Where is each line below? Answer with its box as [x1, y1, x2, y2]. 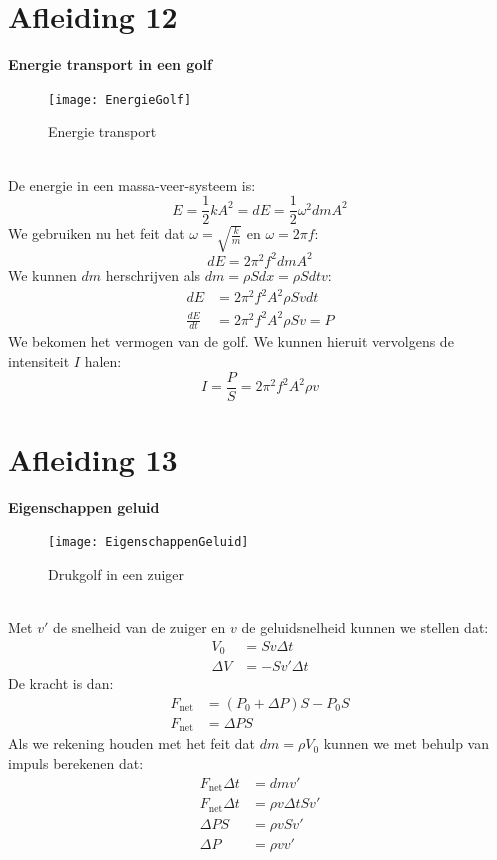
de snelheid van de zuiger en [52, 617, 226, 638]
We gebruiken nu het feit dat [8, 223, 185, 244]
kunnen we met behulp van [323, 733, 490, 754]
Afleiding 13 [8, 438, 178, 479]
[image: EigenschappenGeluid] [48, 535, 249, 550]
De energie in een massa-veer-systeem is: [8, 174, 256, 195]
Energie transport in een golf [8, 54, 212, 75]
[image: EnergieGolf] [48, 92, 192, 107]
